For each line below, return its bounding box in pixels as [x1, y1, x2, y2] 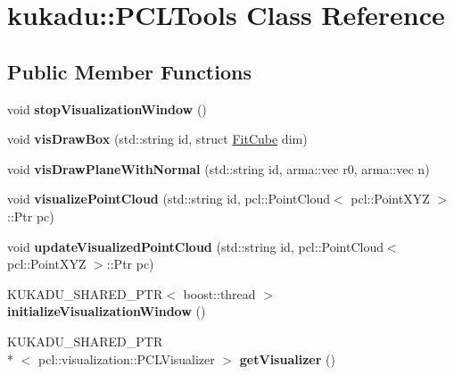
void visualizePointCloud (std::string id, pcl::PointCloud [7, 189, 330, 208]
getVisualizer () [239, 349, 335, 368]
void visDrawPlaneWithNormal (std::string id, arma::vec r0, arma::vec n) [7, 159, 430, 178]
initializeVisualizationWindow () [7, 302, 206, 321]
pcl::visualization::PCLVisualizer [37, 349, 215, 368]
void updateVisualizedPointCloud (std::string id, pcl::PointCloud [7, 237, 384, 255]
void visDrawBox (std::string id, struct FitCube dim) [7, 129, 308, 148]
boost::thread [183, 284, 256, 303]
